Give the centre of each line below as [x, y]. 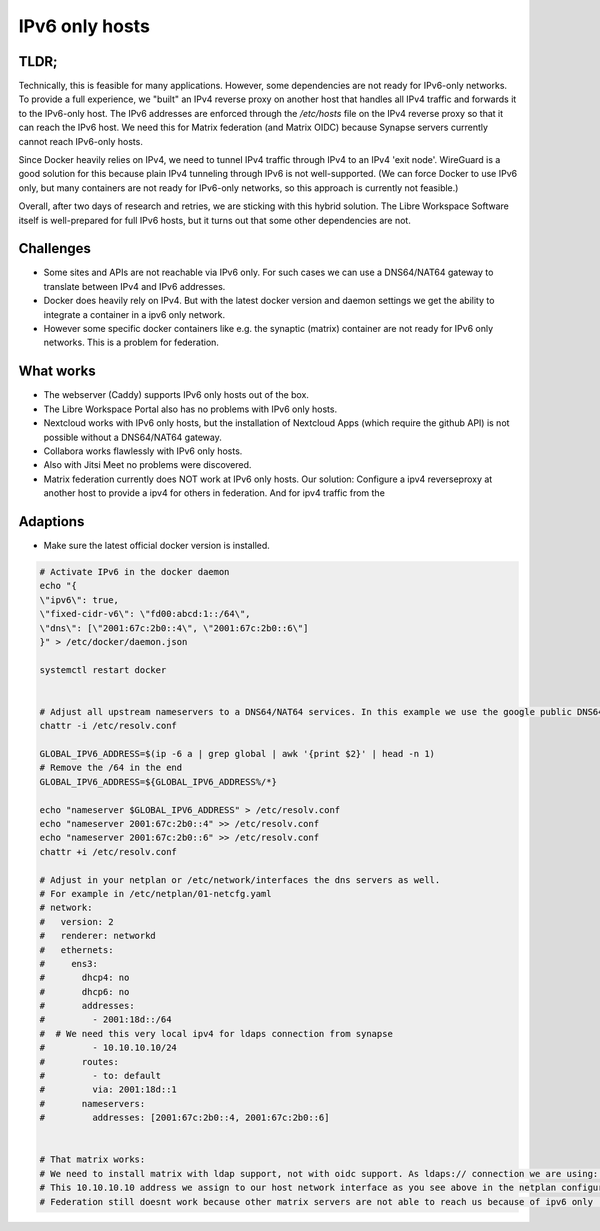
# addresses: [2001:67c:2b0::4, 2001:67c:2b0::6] [184, 1118]
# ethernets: [76, 949]
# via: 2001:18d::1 [108, 1089]
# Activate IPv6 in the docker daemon [134, 571]
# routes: [79, 1061]
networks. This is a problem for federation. [131, 342]
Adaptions [51, 521]
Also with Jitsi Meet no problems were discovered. [147, 465]
